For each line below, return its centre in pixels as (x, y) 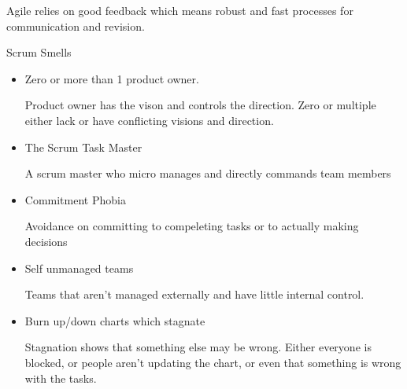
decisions (46, 241)
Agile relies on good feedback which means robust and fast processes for (180, 10)
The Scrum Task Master (83, 147)
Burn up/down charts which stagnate (115, 320)
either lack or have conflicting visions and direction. (149, 120)
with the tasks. (61, 378)
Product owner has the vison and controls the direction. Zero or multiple (200, 105)
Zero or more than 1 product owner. (112, 78)
